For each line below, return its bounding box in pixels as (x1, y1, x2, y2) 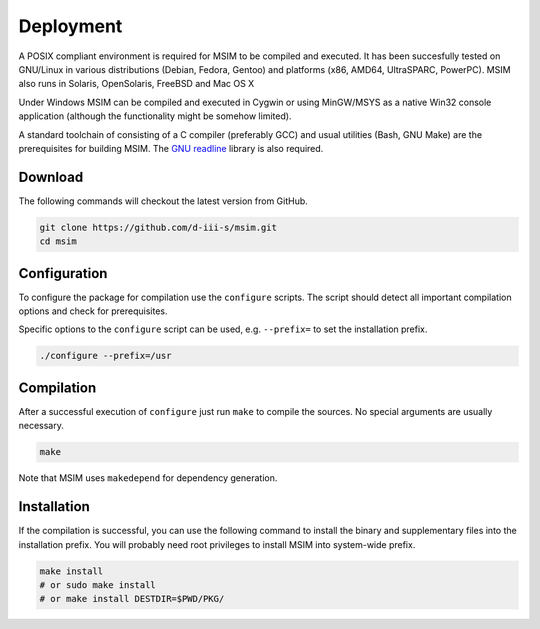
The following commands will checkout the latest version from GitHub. (18, 195, 309, 207)
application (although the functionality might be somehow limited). (18, 110, 292, 122)
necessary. (18, 420, 65, 432)
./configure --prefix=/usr (39, 350, 172, 362)
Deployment (18, 15, 123, 37)
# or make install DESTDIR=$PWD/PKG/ (39, 593, 225, 605)
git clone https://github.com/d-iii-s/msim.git (39, 221, 277, 233)
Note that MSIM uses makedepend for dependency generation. (18, 472, 278, 484)
